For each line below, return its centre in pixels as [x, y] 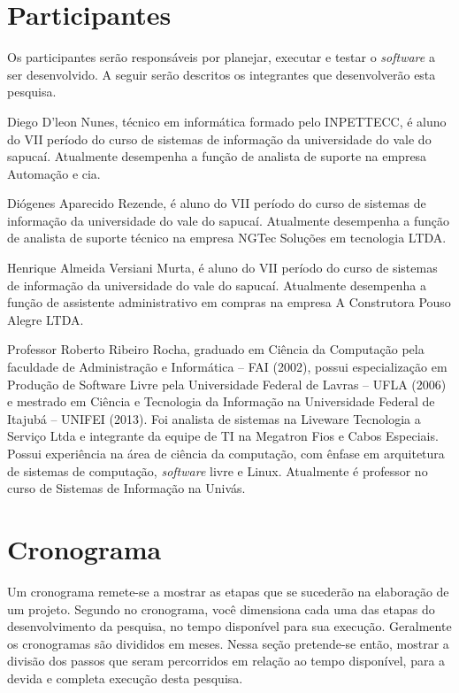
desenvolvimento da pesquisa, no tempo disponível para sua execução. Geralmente [229, 626]
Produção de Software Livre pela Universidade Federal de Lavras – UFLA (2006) [227, 384]
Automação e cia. [54, 173]
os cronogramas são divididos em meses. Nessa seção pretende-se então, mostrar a [228, 643]
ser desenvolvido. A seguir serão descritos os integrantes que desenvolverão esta [222, 74]
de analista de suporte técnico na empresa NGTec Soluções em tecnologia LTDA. [227, 238]
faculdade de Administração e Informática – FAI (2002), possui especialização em [227, 367]
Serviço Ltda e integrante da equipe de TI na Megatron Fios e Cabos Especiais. [223, 436]
